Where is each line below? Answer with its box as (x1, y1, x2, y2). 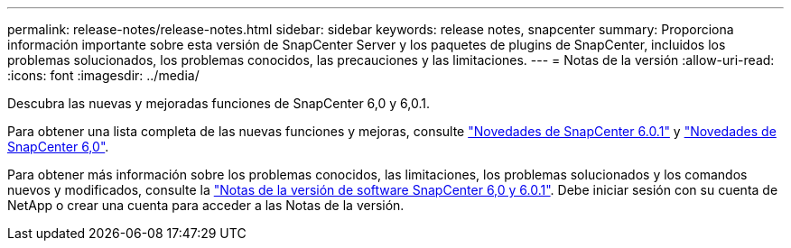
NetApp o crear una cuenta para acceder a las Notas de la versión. (7, 197, 405, 213)
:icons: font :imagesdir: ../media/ (7, 68, 200, 83)
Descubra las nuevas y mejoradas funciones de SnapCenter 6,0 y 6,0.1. (7, 96, 430, 111)
